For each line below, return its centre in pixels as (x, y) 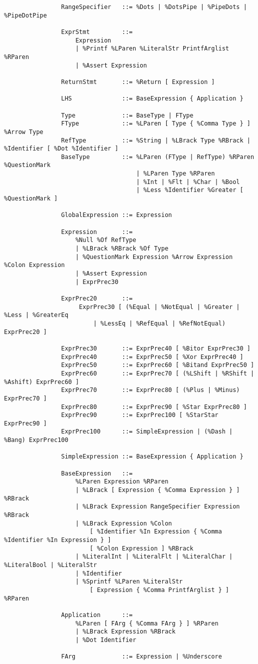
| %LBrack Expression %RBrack (126, 632)
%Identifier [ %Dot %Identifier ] (61, 149)
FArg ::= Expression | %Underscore (141, 657)
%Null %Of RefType (106, 240)
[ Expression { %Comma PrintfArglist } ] (159, 590)
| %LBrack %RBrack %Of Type (122, 249)
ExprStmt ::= (97, 32)
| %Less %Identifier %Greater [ (190, 190)
